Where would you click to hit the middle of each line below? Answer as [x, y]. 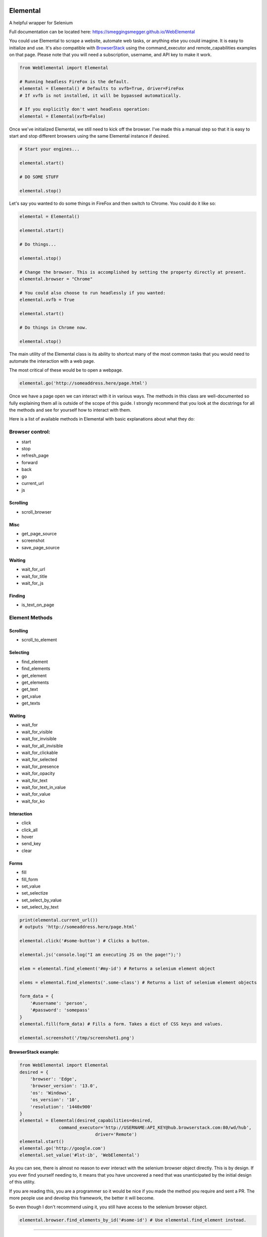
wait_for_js [33, 583]
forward [30, 462]
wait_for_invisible [39, 739]
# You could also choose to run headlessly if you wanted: [92, 293]
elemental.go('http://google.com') [63, 1148]
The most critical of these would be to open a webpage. [66, 370]
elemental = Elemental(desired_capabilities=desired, [86, 1120]
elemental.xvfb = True [47, 300]
